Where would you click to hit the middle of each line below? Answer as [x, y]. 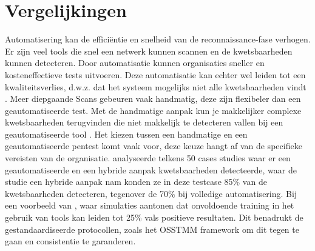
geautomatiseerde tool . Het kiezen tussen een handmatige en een [126, 134]
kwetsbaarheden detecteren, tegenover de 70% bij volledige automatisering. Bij [151, 193]
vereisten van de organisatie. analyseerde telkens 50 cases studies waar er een [148, 158]
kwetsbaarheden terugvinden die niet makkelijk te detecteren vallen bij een [144, 122]
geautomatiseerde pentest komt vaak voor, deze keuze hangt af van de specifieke [154, 146]
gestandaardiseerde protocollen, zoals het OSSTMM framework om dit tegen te [152, 229]
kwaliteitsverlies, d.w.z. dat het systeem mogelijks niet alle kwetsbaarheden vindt [156, 86]
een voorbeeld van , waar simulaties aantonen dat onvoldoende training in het [150, 205]
